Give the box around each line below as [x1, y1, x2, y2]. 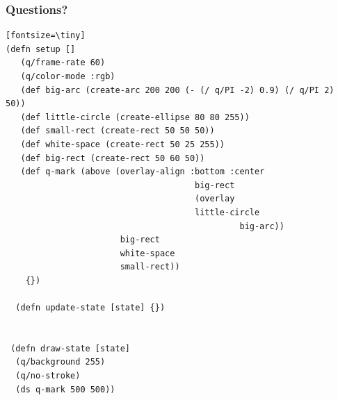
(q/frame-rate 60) [20, 58, 106, 68]
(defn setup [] [6, 44, 76, 54]
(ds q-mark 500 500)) [15, 384, 115, 394]
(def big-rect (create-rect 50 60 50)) [20, 153, 205, 163]
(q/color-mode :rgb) [20, 72, 115, 81]
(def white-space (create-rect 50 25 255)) [20, 139, 225, 149]
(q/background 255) [15, 357, 106, 367]
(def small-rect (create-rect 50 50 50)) [20, 126, 215, 136]
